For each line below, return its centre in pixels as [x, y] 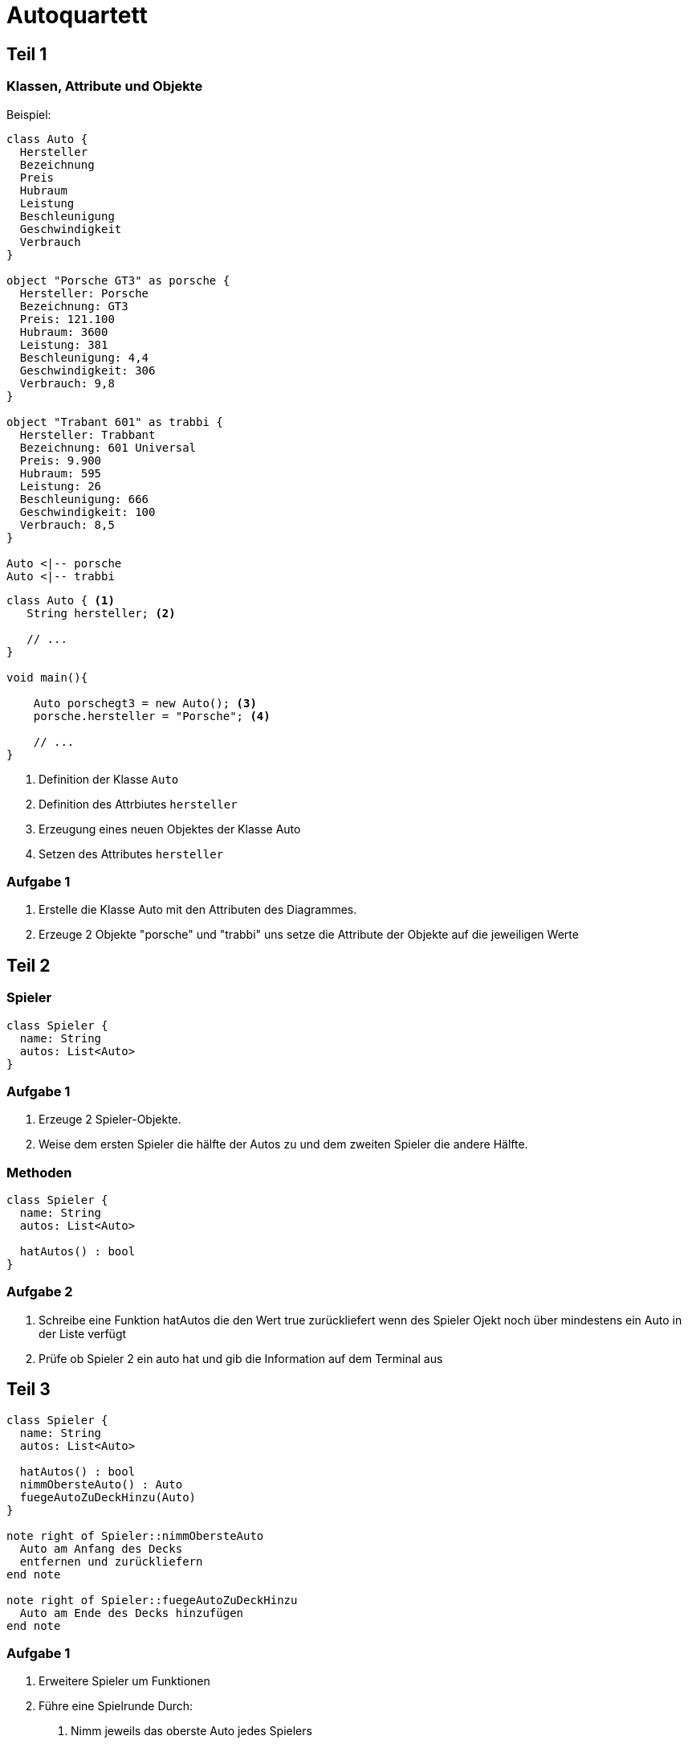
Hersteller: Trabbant [88, 434]
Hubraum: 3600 [64, 332]
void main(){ [47, 677]
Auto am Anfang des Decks [101, 1548]
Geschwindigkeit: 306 [88, 370]
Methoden [39, 1172]
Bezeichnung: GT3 [74, 306]
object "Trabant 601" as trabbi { [115, 422]
